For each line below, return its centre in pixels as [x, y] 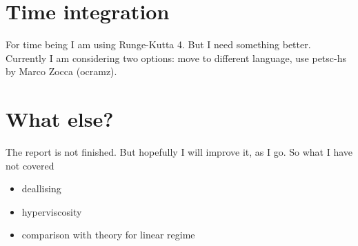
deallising [41, 188]
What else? [60, 119]
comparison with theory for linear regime [108, 235]
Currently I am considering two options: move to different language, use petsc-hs [176, 58]
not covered [30, 165]
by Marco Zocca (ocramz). [61, 71]
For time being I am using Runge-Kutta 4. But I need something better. [158, 44]
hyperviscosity [52, 211]
